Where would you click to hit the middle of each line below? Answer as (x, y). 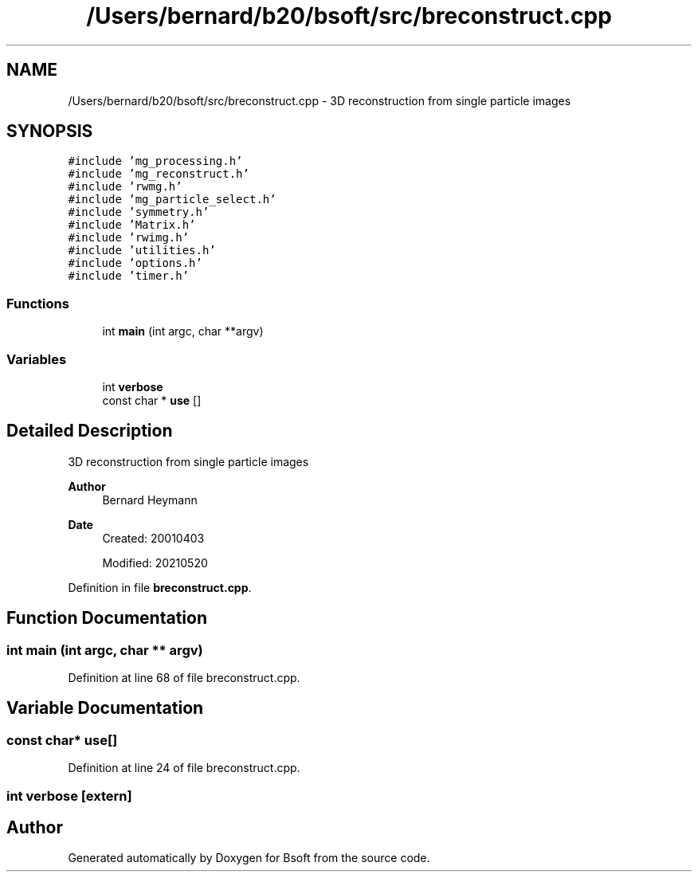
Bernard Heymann (150, 500)
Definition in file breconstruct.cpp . (160, 587)
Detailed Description (90, 431)
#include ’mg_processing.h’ (155, 161)
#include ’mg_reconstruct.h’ (159, 174)
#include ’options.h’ (135, 263)
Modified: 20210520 (155, 562)
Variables (37, 359)
